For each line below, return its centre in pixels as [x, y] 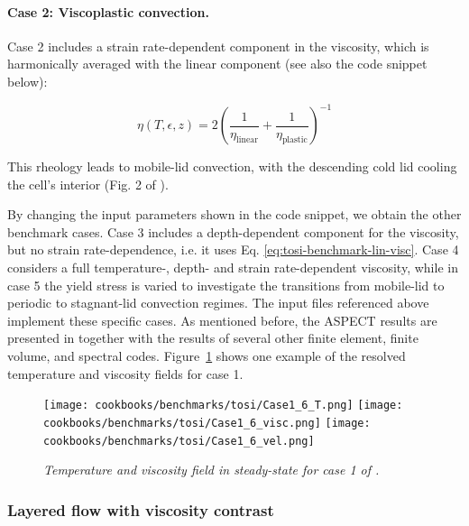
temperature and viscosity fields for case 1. [125, 373]
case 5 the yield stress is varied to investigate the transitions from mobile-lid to [226, 285]
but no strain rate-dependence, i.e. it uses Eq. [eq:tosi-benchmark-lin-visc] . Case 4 [233, 249]
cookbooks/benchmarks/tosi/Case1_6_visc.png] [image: [207, 423]
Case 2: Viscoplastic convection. [108, 11]
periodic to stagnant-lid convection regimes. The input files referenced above [218, 303]
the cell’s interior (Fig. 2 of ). [88, 184]
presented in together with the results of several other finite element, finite [213, 338]
